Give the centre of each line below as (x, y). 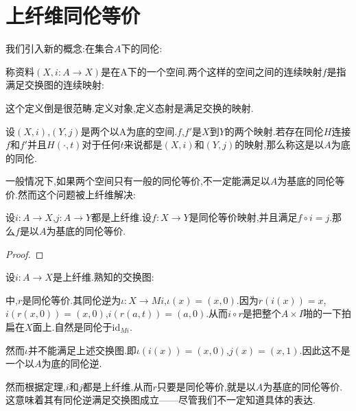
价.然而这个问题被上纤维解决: (71, 194)
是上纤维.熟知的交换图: (103, 277)
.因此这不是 (325, 350)
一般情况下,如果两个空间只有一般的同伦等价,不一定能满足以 (138, 181)
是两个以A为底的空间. (129, 131)
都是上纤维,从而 (118, 386)
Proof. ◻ (25, 254)
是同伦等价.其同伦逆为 (72, 300)
